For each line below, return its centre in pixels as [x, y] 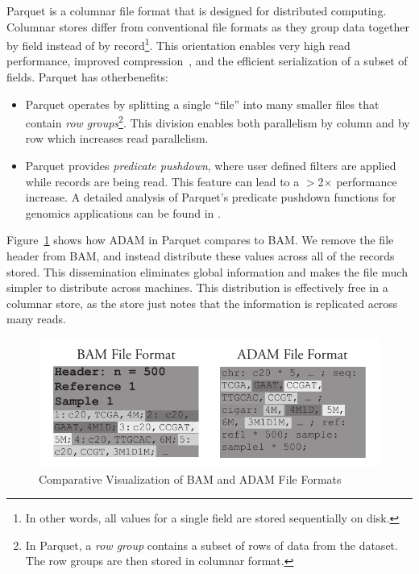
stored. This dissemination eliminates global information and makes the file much [207, 271]
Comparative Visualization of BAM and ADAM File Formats [190, 478]
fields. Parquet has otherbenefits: [87, 77]
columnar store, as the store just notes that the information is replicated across [202, 303]
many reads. [37, 319]
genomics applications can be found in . [123, 212]
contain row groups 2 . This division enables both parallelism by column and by [218, 121]
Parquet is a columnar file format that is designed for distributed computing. [197, 10]
